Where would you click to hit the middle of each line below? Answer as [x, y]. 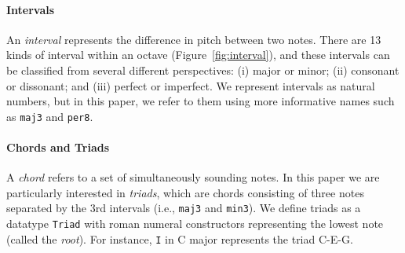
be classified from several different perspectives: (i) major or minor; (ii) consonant [203, 70]
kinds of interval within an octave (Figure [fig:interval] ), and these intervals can [198, 55]
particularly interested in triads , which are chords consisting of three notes [185, 192]
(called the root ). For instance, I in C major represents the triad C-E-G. [180, 238]
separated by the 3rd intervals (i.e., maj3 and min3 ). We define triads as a [184, 208]
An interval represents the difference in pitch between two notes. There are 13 [194, 39]
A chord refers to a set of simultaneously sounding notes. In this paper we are [193, 177]
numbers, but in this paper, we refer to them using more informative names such [201, 101]
